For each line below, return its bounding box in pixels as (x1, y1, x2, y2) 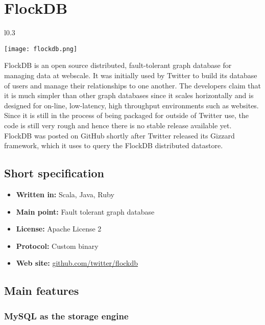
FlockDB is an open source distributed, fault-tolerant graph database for (4, 60, 232, 71)
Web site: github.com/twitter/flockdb (16, 258, 138, 268)
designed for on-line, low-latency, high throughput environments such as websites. (4, 100, 259, 110)
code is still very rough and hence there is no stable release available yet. (4, 120, 232, 130)
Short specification (4, 165, 104, 181)
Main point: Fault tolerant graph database (16, 206, 155, 217)
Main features (4, 283, 79, 298)
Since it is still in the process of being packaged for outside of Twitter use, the (4, 110, 249, 121)
